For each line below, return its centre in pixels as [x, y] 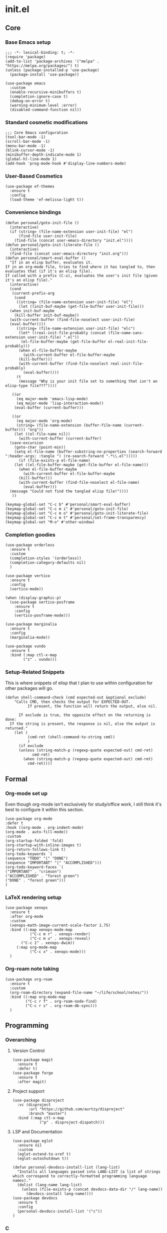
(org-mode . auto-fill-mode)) [37, 832]
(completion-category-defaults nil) [48, 563]
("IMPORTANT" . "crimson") [33, 872]
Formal [16, 779]
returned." [16, 728]
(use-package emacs [25, 83]
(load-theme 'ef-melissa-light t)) [47, 200]
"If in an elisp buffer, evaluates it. [51, 262]
